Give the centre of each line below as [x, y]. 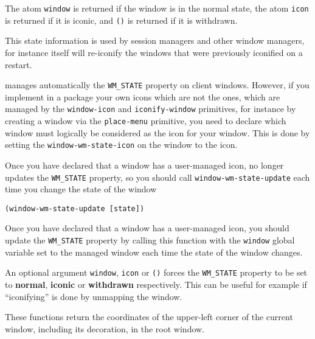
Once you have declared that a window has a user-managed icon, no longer [144, 165]
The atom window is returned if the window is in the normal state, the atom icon [157, 8]
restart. [19, 64]
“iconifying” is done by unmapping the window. [94, 296]
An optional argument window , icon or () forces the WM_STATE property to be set [156, 272]
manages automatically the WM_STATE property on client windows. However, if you [157, 85]
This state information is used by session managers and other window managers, [155, 40]
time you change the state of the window [81, 189]
